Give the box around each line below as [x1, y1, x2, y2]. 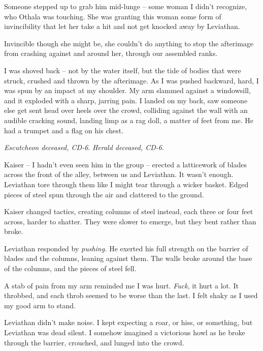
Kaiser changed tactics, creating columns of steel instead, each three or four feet [4, 206, 253, 217]
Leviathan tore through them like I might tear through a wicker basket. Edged [4, 179, 249, 189]
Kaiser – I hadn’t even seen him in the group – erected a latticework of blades [4, 159, 247, 169]
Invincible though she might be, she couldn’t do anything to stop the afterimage [4, 38, 254, 48]
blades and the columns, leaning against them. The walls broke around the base [4, 253, 252, 264]
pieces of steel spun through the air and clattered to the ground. [4, 189, 204, 199]
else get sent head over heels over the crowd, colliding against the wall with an [4, 105, 248, 115]
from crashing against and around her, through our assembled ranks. [4, 48, 218, 58]
